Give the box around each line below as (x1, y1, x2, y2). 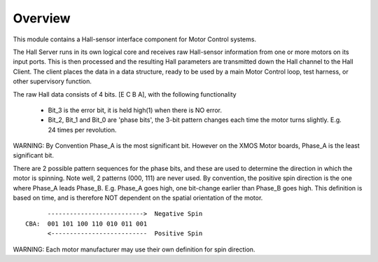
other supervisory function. (13, 77, 92, 85)
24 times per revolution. (48, 125, 117, 134)
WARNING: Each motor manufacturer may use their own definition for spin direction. (13, 245, 255, 254)
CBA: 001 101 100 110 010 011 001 (25, 219, 148, 228)
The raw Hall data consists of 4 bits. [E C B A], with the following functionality (13, 90, 237, 98)
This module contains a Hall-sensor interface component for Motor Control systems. (13, 35, 257, 43)
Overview (13, 11, 71, 26)
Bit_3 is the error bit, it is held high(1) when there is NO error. (48, 106, 222, 114)
